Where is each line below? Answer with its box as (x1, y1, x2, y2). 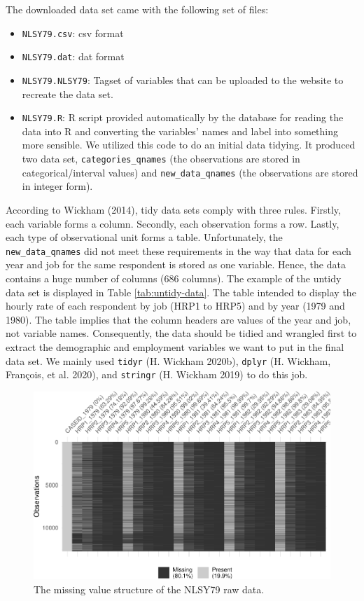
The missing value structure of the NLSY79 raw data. (34, 581, 265, 596)
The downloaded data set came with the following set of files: (6, 2, 269, 16)
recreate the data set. (22, 86, 113, 101)
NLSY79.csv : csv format (22, 25, 124, 40)
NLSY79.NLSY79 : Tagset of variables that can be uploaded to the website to (22, 72, 344, 87)
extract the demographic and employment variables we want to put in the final (6, 339, 344, 354)
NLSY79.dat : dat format (22, 49, 125, 64)
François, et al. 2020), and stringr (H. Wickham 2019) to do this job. (6, 367, 308, 382)
